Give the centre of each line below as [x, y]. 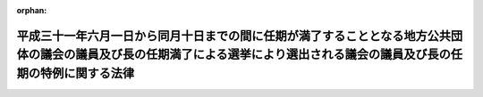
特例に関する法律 [87, 73]
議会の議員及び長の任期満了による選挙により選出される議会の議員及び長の [245, 55]
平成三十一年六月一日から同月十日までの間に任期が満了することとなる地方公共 [234, 36]
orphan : [32, 10]
